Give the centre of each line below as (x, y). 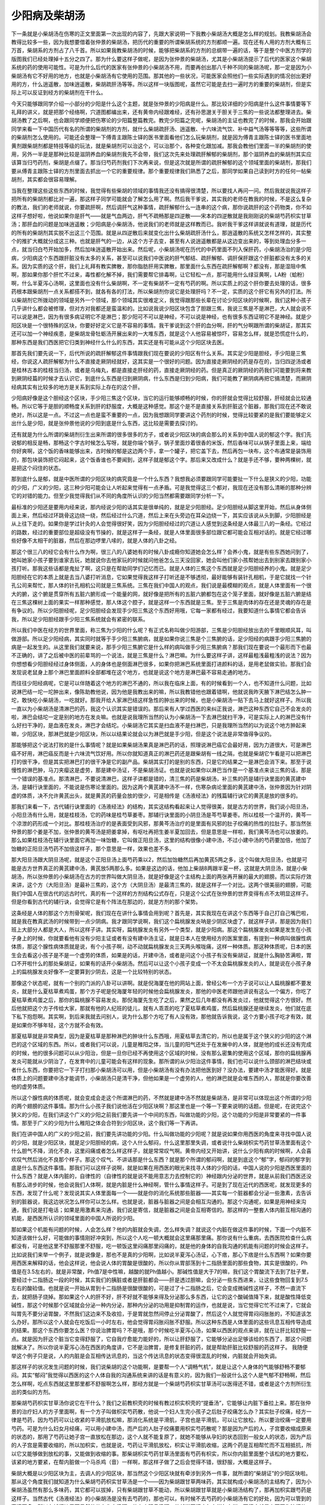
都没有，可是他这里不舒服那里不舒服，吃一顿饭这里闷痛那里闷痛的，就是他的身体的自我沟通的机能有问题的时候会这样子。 (161, 1246)
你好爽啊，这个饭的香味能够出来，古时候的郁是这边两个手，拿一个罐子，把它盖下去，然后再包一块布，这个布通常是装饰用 (161, 451)
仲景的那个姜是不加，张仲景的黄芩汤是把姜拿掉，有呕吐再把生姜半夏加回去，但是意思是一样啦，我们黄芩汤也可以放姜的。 (161, 832)
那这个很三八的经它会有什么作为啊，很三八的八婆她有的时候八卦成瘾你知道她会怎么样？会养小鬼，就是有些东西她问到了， (161, 551)
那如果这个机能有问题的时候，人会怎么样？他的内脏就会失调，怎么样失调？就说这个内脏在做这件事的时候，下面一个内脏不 (161, 1229)
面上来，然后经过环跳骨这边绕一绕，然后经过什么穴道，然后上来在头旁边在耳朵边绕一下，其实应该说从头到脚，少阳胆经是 (161, 515)
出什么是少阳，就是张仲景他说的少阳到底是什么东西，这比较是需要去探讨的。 (106, 423)
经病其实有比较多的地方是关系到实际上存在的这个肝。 (77, 387)
